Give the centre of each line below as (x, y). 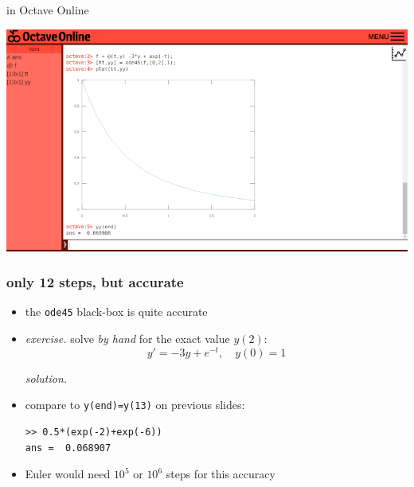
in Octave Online (48, 10)
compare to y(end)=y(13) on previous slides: (135, 405)
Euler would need (68, 474)
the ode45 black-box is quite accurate (116, 312)
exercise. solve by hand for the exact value (127, 339)
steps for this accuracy (221, 474)
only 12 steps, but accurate (95, 282)
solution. (46, 378)
